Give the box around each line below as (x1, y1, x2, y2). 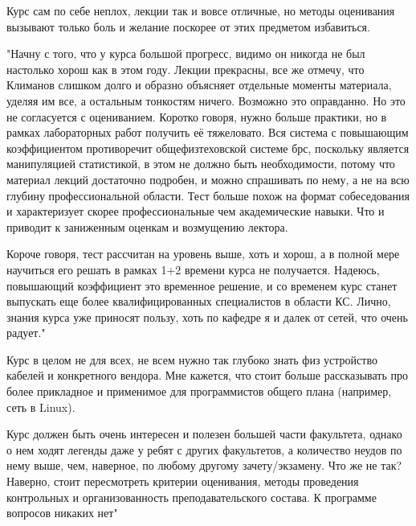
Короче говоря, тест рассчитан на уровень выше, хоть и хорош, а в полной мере (6, 245, 400, 262)
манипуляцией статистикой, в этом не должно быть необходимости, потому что (6, 155, 395, 172)
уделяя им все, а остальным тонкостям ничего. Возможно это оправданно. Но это (6, 92, 406, 109)
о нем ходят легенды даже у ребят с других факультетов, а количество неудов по (6, 441, 402, 458)
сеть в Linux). (6, 398, 75, 415)
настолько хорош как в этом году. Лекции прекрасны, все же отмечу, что (6, 60, 365, 77)
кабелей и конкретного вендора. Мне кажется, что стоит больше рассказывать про (6, 367, 409, 384)
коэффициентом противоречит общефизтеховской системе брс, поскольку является (6, 139, 410, 156)
